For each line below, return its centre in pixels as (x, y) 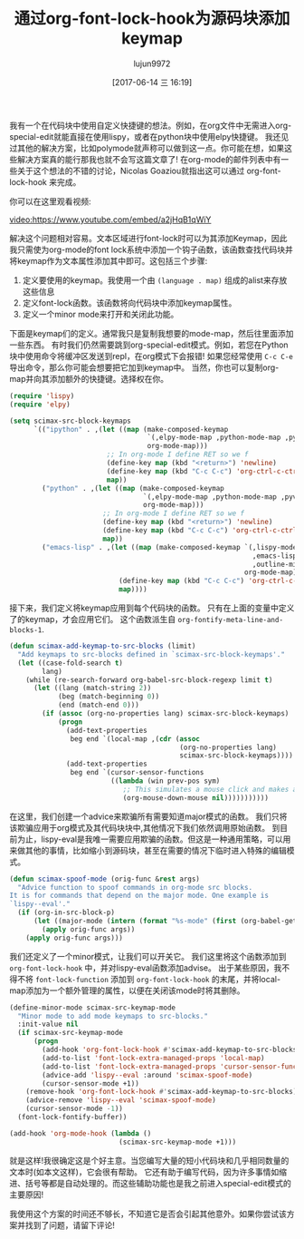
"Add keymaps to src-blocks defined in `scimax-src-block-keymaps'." (151, 654)
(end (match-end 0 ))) (99, 705)
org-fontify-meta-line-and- (230, 620)
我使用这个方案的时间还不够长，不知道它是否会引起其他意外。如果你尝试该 (148, 1214)
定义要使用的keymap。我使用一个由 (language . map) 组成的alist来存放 (155, 280)
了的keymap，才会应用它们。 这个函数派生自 (93, 619)
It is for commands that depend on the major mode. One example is (139, 896)
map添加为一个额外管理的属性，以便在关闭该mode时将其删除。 (128, 990)
